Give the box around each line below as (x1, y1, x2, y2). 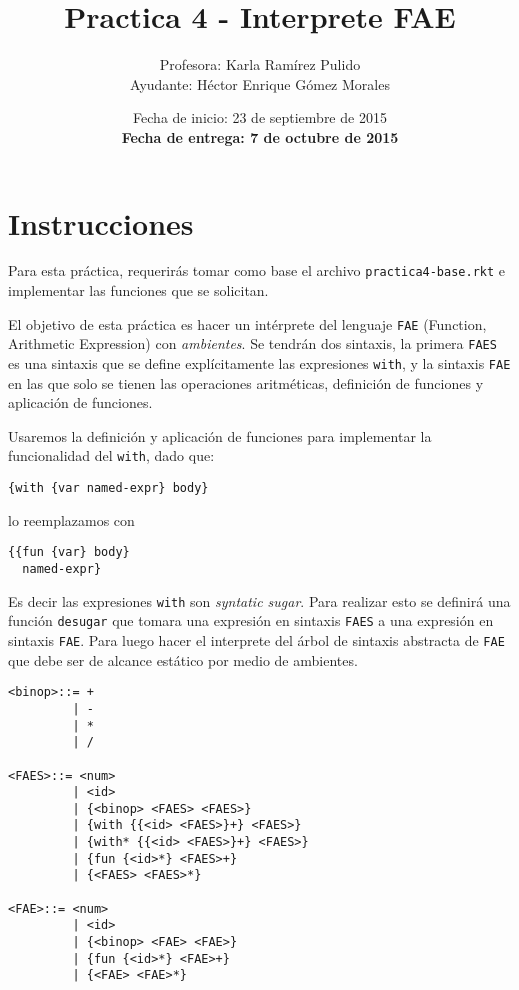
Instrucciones (8, 202, 194, 243)
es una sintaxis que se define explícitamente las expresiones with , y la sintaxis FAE (8, 353, 511, 373)
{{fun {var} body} (8, 545, 130, 560)
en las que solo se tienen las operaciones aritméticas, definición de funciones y (8, 372, 484, 393)
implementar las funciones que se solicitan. (8, 280, 269, 301)
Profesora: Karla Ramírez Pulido (159, 54, 361, 75)
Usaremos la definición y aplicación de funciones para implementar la (8, 425, 432, 446)
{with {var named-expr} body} (8, 481, 209, 496)
